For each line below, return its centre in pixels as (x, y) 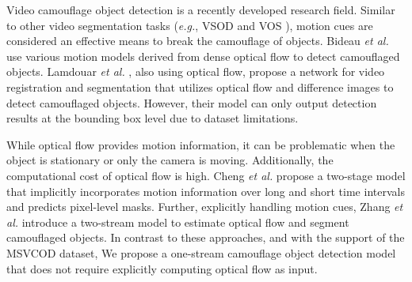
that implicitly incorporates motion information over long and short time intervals (206, 191)
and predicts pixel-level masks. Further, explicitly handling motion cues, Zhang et (205, 207)
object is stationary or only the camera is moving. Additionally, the (170, 160)
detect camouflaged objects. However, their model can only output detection (192, 102)
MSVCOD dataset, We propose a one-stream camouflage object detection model (201, 252)
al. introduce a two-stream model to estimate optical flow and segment (178, 222)
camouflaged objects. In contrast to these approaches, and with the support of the (206, 237)
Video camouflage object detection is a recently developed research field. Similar (201, 9)
